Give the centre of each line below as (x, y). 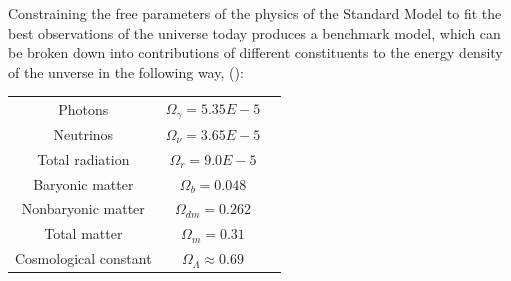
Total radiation (83, 158)
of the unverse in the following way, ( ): (126, 71)
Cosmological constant (83, 258)
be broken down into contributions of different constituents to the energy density (255, 52)
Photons (83, 108)
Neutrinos (83, 133)
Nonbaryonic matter (83, 208)
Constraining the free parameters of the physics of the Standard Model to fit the (255, 13)
